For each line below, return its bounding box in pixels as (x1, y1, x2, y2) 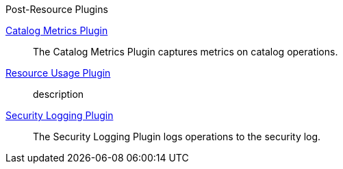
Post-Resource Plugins (5, 3, 108, 15)
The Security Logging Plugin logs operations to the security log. (33, 131, 321, 142)
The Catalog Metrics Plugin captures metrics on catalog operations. (33, 46, 338, 57)
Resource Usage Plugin (5, 67, 111, 79)
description (33, 88, 84, 100)
